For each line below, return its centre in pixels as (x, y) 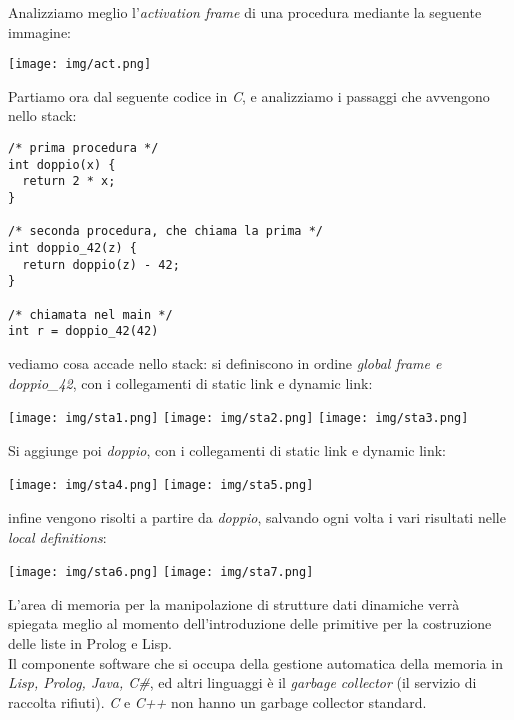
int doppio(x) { (62, 164)
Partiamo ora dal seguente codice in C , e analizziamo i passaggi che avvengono (249, 95)
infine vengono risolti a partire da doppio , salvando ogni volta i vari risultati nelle (257, 517)
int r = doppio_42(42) (83, 331)
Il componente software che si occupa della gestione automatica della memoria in (255, 662)
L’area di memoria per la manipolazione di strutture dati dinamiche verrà (234, 603)
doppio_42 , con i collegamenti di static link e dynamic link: (190, 382)
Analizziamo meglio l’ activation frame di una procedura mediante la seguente (245, 12)
